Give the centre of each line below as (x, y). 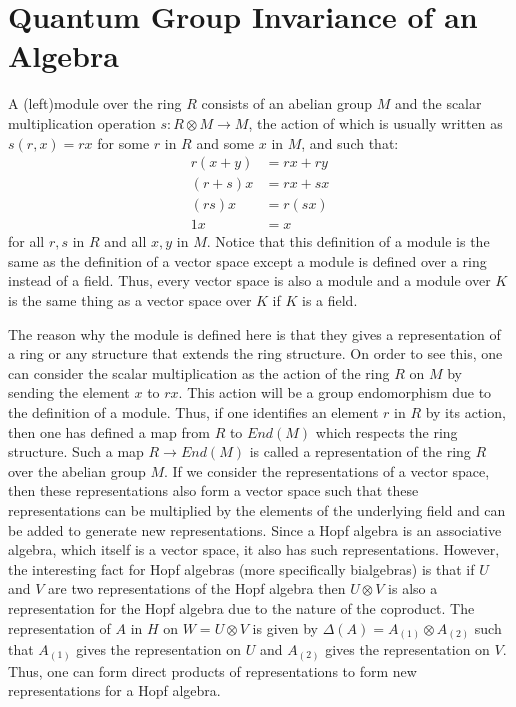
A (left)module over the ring (95, 103)
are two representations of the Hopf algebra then (197, 588)
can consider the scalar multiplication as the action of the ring (199, 372)
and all (125, 241)
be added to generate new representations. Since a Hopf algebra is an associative (255, 529)
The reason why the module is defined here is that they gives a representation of (254, 333)
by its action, (465, 411)
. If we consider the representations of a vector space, (327, 470)
